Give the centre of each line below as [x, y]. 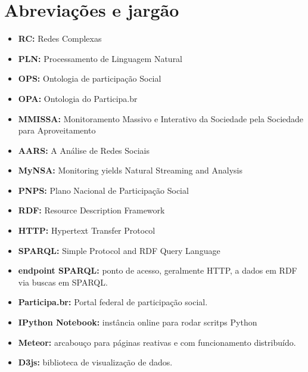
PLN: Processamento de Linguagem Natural [100, 58]
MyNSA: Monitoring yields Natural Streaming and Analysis [130, 170]
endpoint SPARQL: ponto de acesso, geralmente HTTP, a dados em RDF [158, 270]
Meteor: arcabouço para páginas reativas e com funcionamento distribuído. [157, 342]
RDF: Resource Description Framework [91, 210]
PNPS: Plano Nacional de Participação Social [103, 190]
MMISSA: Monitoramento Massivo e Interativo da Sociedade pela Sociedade [161, 118]
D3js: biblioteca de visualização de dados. [95, 362]
